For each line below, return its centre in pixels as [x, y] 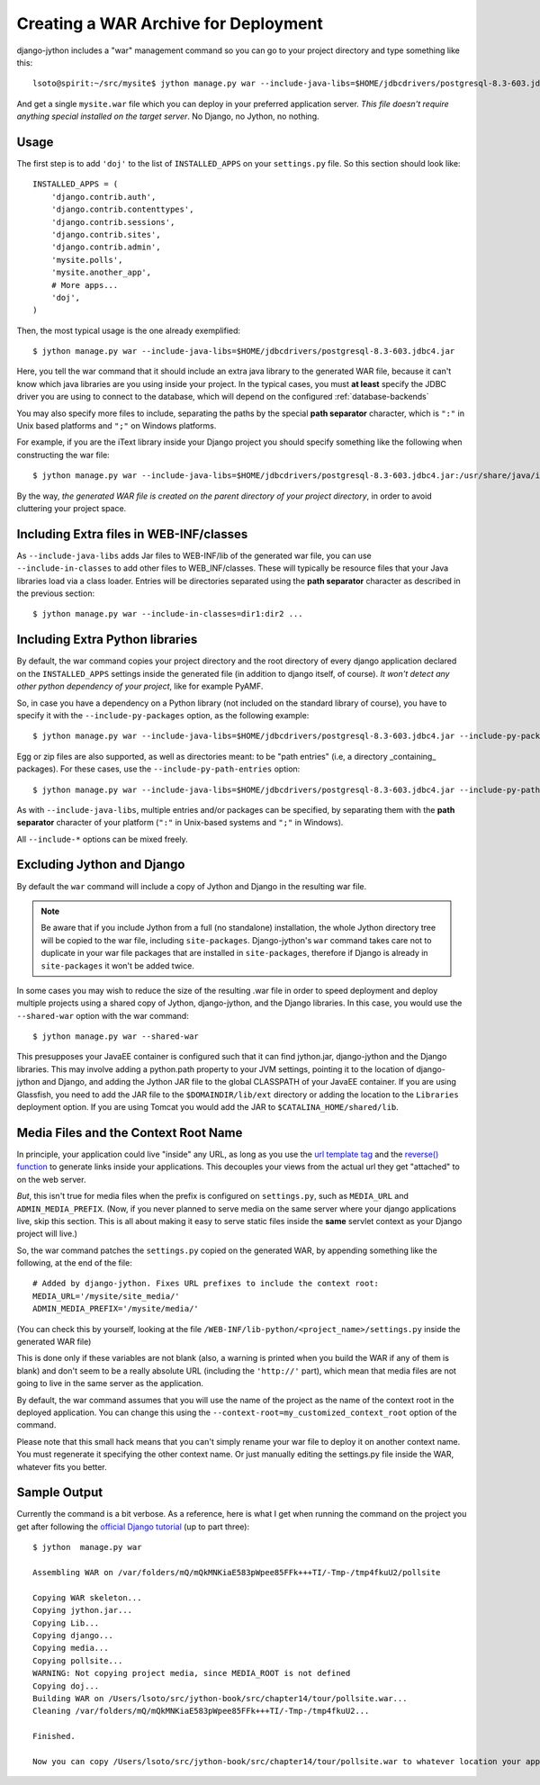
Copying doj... [66, 1686]
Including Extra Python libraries [107, 640]
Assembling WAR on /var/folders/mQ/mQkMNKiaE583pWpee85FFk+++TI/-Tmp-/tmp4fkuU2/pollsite [237, 1573]
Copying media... [71, 1648]
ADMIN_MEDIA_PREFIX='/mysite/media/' [116, 1309]
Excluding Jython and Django [101, 865]
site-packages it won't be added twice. [118, 965]
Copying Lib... [66, 1623]
